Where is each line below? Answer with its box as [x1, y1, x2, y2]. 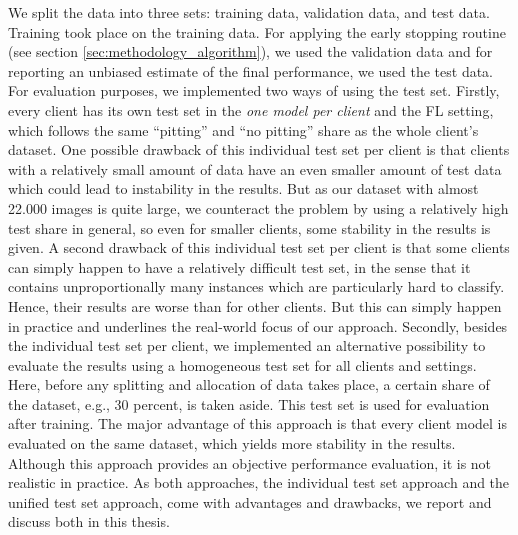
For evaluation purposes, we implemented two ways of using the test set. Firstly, [8, 80, 500, 101]
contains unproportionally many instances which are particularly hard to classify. [8, 276, 505, 297]
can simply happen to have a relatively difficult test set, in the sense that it [8, 256, 471, 277]
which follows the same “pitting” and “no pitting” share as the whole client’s [8, 119, 479, 140]
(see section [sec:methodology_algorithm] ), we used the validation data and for [8, 41, 493, 62]
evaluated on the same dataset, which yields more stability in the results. [8, 433, 456, 454]
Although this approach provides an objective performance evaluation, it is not [8, 452, 492, 473]
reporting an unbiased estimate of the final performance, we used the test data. [8, 60, 494, 81]
